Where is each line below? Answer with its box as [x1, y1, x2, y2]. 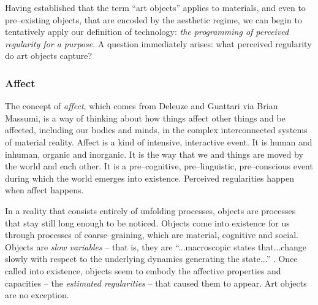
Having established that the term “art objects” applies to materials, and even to [5, 1, 306, 14]
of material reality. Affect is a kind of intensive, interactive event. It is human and [5, 135, 312, 148]
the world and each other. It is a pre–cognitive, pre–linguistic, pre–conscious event [5, 160, 313, 172]
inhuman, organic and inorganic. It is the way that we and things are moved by [5, 147, 303, 160]
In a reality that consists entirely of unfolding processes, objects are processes [5, 204, 296, 217]
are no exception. [5, 288, 69, 301]
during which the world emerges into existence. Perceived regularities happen [5, 171, 294, 184]
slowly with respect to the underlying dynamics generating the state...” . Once [5, 252, 298, 265]
